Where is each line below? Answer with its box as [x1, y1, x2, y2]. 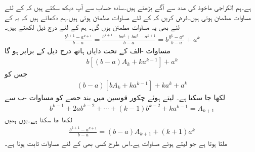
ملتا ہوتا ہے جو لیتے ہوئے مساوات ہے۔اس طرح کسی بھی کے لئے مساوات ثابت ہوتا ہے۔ [5, 137, 227, 148]
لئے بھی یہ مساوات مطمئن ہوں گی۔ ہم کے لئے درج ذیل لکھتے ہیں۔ [5, 22, 180, 32]
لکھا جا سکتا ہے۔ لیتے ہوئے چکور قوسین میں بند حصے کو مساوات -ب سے [5, 92, 226, 102]
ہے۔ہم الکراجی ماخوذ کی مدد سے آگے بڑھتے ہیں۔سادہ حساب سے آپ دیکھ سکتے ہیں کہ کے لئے [5, 2, 251, 12]
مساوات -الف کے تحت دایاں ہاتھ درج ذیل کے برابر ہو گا [5, 45, 171, 55]
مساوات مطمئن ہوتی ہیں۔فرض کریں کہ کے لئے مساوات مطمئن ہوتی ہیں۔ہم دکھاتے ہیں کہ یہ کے [5, 12, 251, 22]
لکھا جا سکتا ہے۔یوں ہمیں [5, 114, 72, 125]
